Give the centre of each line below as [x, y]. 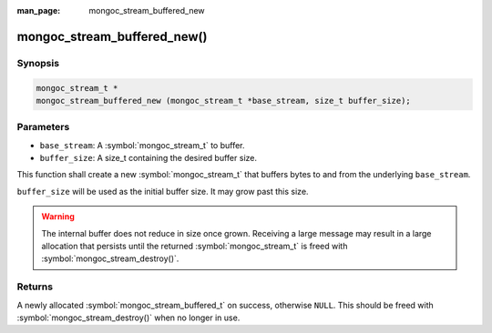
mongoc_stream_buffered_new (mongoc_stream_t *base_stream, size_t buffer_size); [224, 101]
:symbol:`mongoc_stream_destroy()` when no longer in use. [128, 318]
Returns [35, 287]
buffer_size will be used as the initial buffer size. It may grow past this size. [163, 191]
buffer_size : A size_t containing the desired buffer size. [148, 158]
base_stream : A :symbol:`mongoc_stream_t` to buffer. [142, 145]
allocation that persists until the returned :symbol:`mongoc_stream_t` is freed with [195, 247]
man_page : [39, 10]
